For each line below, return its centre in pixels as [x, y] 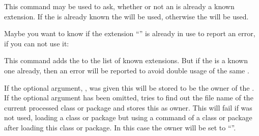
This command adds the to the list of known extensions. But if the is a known [126, 60]
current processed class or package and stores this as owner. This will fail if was [128, 107]
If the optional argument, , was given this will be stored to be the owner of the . [129, 87]
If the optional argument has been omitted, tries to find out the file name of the [129, 98]
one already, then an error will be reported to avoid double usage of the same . [127, 70]
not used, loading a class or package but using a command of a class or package [128, 117]
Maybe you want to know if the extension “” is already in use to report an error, [130, 33]
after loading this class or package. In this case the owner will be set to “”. [120, 127]
